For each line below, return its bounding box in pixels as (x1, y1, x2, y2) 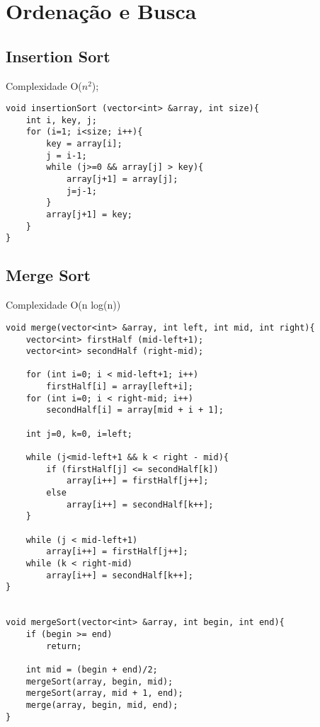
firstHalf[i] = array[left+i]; (46, 382, 193, 392)
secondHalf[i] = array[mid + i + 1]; (46, 405, 224, 416)
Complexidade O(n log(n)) (6, 297, 121, 312)
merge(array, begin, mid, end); (25, 699, 178, 710)
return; (46, 641, 82, 651)
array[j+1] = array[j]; (66, 174, 178, 185)
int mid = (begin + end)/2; (25, 664, 158, 675)
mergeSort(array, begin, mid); (25, 676, 173, 687)
